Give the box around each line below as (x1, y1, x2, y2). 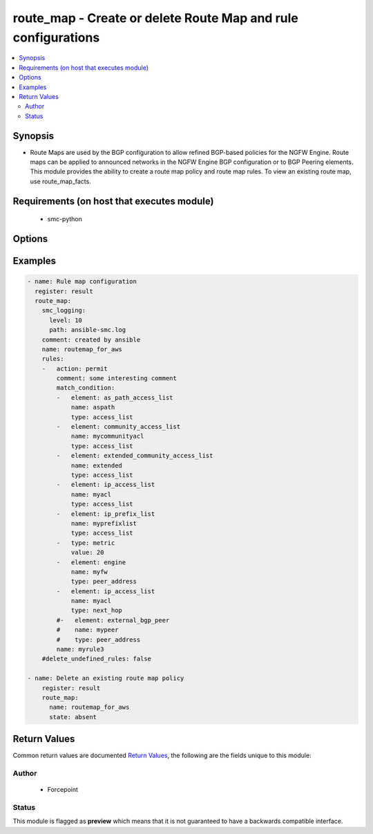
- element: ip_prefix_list (56, 510, 155, 518)
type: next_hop (70, 606, 122, 615)
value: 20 (70, 548, 104, 557)
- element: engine (56, 558, 126, 566)
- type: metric (56, 539, 115, 546)
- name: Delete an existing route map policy (27, 674, 184, 683)
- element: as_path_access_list (56, 393, 173, 401)
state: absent (49, 713, 97, 721)
